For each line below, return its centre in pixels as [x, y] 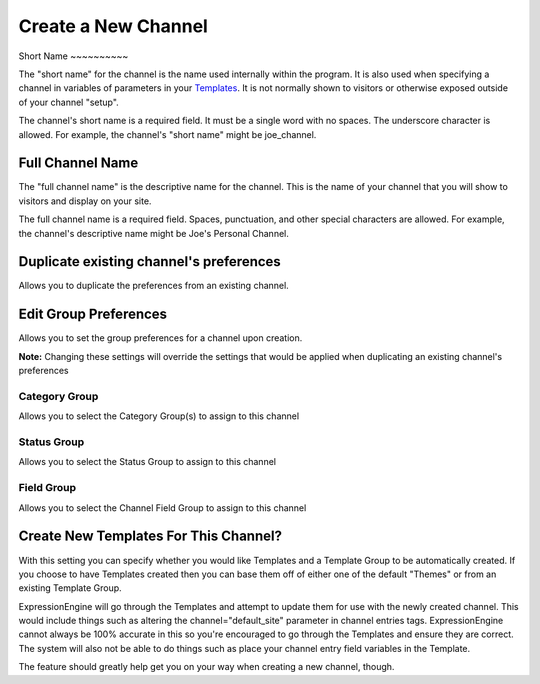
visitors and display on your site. [85, 201]
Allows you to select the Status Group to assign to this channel [147, 462]
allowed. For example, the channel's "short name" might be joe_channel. [167, 134]
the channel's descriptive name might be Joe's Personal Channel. [153, 233]
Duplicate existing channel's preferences [150, 261]
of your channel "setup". [68, 102]
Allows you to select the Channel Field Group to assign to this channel [162, 507]
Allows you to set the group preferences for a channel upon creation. [160, 338]
